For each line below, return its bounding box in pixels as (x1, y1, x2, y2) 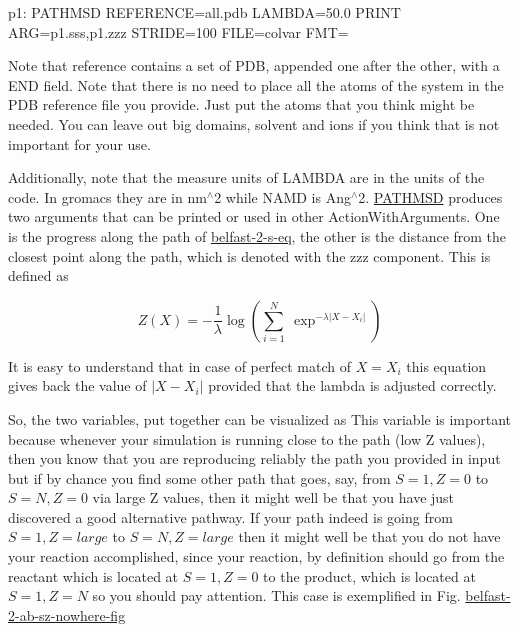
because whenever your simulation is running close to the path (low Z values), (8, 428, 486, 449)
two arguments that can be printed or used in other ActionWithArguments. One (8, 206, 500, 227)
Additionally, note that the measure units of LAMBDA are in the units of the (8, 167, 485, 188)
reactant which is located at (8, 565, 179, 586)
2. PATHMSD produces (358, 186, 503, 207)
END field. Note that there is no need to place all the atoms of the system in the (8, 74, 504, 95)
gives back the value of (8, 375, 147, 396)
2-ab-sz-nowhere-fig (8, 604, 126, 625)
